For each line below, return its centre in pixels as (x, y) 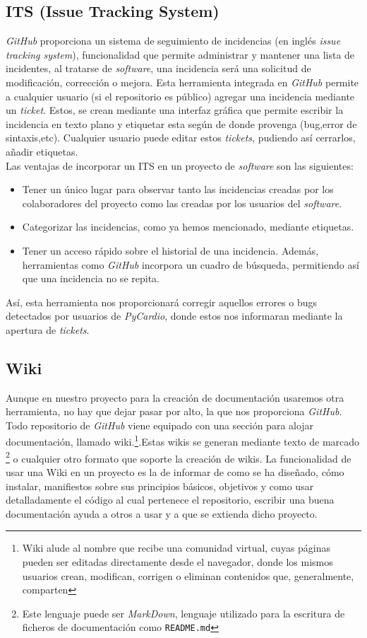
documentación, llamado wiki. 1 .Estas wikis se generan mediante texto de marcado (183, 441)
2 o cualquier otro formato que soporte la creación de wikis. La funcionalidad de (179, 457)
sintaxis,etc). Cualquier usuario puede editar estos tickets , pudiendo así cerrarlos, (181, 138)
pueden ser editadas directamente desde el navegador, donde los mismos (178, 561)
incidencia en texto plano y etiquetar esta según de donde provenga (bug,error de (181, 123)
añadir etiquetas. (42, 151)
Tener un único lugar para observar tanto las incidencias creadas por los (178, 189)
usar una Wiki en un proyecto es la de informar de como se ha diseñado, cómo (175, 471)
